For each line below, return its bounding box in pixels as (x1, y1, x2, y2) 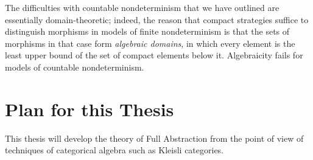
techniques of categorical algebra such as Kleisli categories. (5, 144, 224, 156)
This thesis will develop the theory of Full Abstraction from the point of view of (5, 131, 304, 144)
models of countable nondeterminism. (5, 60, 144, 73)
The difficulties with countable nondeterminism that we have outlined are (5, 1, 280, 13)
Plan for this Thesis (5, 96, 174, 121)
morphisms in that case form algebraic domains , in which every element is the (5, 37, 295, 49)
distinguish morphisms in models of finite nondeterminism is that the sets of (5, 25, 290, 38)
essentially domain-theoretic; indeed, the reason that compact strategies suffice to (5, 13, 309, 26)
